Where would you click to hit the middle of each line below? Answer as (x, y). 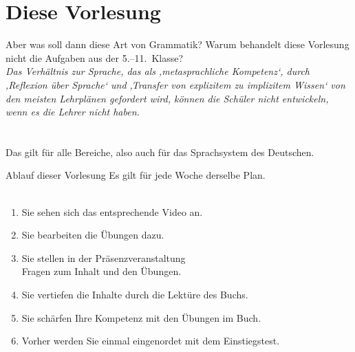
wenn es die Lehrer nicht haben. (73, 112)
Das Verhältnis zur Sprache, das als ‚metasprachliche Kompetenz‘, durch (158, 71)
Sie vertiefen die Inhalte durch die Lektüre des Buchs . (135, 295)
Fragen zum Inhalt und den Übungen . (101, 271)
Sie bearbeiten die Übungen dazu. (93, 235)
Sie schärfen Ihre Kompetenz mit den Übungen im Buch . (141, 317)
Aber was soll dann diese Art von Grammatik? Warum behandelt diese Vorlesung (177, 44)
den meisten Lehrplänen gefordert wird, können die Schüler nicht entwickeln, (167, 98)
